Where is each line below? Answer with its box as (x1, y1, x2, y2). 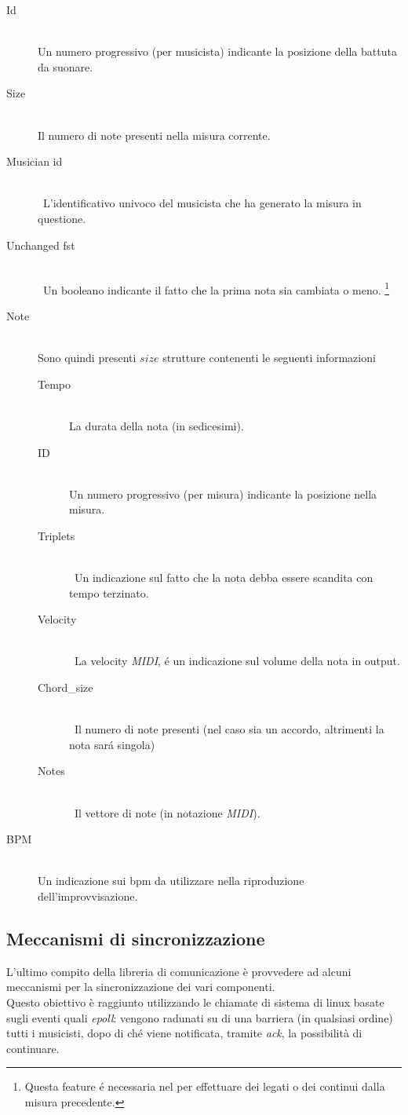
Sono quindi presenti (38, 349, 137, 366)
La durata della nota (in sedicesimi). (69, 417, 244, 433)
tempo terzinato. (69, 584, 149, 601)
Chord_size (38, 679, 93, 696)
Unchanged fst (6, 236, 75, 253)
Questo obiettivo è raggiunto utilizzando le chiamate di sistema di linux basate (6, 993, 384, 1010)
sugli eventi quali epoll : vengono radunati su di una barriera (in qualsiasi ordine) (6, 1009, 393, 1025)
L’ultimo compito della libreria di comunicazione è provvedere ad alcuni (6, 963, 352, 979)
